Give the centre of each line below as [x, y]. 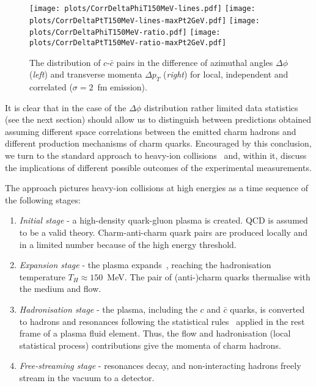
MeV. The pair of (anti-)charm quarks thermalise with [209, 276]
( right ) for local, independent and [226, 74]
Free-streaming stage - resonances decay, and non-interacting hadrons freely [160, 366]
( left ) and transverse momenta [86, 74]
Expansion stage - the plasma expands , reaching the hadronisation [145, 265]
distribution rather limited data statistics [221, 107]
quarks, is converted [267, 309]
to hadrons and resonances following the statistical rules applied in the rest [162, 321]
